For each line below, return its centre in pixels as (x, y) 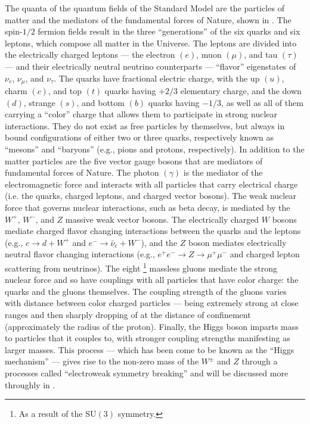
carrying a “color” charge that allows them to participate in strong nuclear (141, 114)
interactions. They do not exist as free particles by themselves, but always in (145, 125)
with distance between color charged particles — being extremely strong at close (152, 303)
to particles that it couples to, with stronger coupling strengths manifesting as (148, 338)
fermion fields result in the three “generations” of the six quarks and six (169, 31)
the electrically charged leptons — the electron (90, 54)
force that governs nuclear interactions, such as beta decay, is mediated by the (148, 207)
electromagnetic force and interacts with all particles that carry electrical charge (151, 184)
